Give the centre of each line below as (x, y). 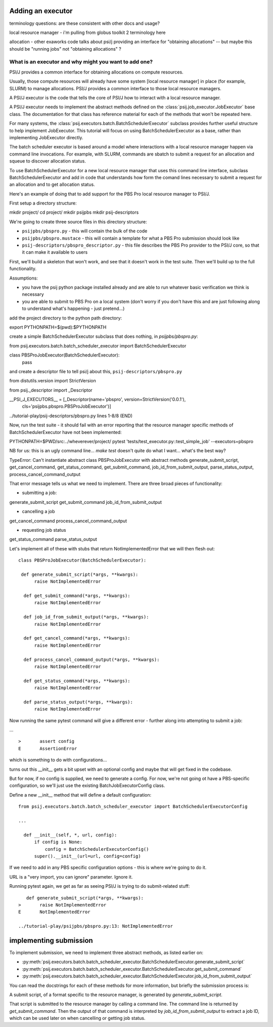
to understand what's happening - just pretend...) (73, 308)
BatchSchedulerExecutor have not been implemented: (65, 432)
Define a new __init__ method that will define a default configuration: (80, 795)
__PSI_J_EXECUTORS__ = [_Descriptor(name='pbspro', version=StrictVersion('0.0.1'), (98, 400)
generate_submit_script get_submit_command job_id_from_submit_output (85, 502)
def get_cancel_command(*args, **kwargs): (77, 638)
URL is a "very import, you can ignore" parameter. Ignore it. (71, 877)
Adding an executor (41, 11)
